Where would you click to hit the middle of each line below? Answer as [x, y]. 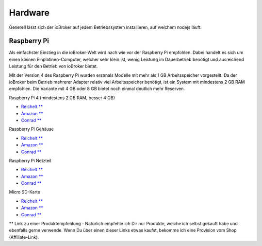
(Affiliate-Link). [24, 237]
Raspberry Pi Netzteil [30, 160]
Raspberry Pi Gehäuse [32, 129]
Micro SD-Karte [25, 192]
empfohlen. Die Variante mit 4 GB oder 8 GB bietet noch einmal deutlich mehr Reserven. [97, 89]
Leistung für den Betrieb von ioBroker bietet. [53, 66]
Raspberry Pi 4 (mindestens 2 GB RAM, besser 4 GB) [62, 98]
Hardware [29, 13]
